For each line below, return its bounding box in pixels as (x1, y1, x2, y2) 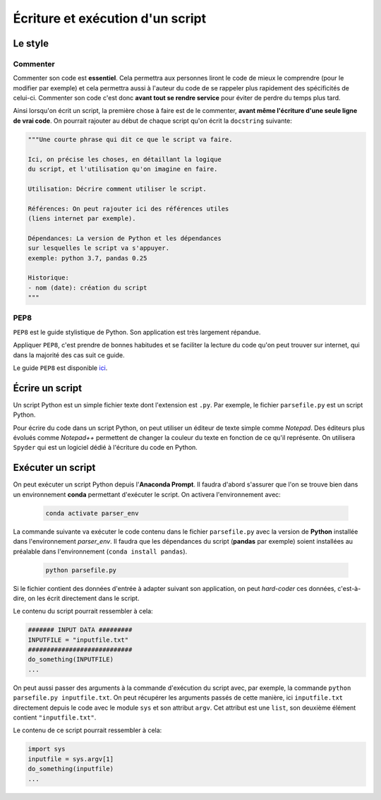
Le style (13, 37, 49, 49)
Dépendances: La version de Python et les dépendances (28, 234, 222, 242)
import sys (28, 745, 66, 753)
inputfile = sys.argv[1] (28, 755, 114, 763)
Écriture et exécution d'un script (13, 11, 207, 26)
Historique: (28, 274, 70, 282)
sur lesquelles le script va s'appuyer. (28, 244, 169, 252)
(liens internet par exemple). (28, 214, 137, 222)
